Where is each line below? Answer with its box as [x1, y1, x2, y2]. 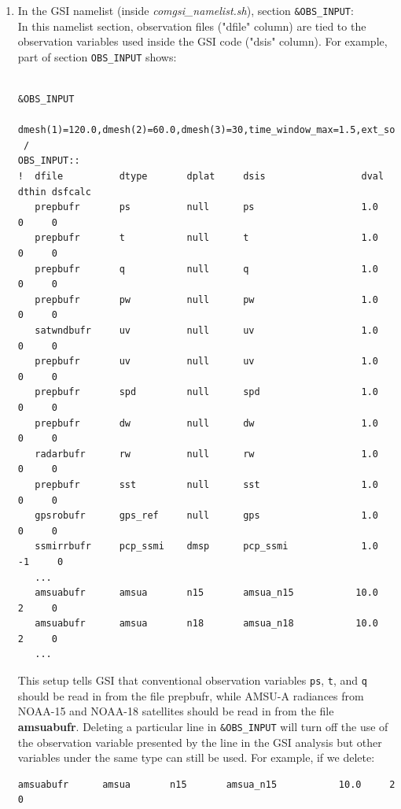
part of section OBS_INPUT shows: [17, 48, 177, 65]
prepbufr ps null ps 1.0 [35, 201, 378, 213]
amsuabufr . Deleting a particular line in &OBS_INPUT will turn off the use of [17, 718, 388, 734]
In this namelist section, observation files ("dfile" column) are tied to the [17, 17, 366, 34]
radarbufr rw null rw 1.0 [35, 448, 378, 460]
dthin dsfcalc [17, 186, 91, 198]
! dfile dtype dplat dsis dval [17, 171, 384, 183]
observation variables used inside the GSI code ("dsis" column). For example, [17, 33, 388, 50]
